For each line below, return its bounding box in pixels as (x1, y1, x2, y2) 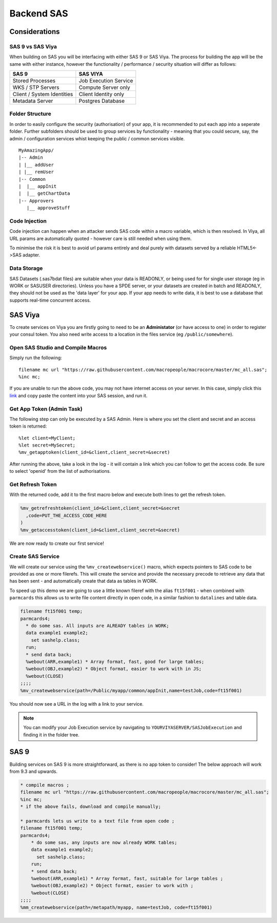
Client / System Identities (12, 90, 73, 98)
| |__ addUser (18, 162, 54, 168)
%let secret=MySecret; (18, 442, 76, 448)
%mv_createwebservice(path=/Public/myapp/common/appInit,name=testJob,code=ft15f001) (20, 688, 242, 693)
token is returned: (9, 423, 47, 429)
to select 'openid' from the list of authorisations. (9, 468, 111, 474)
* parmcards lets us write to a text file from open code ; (20, 818, 175, 824)
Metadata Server (12, 98, 53, 105)
